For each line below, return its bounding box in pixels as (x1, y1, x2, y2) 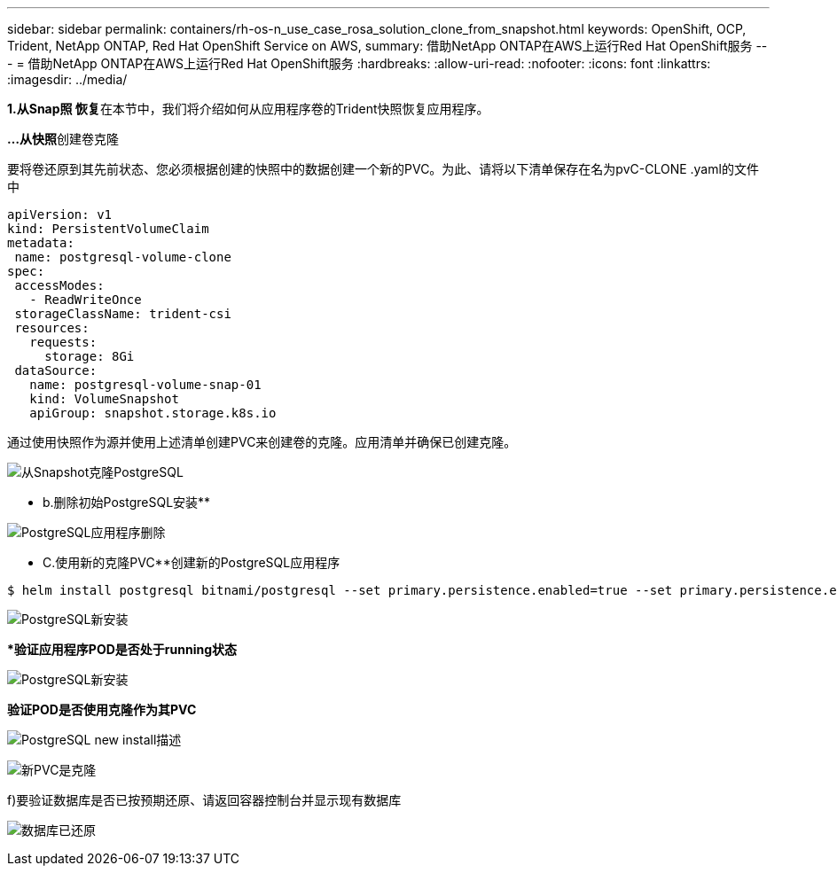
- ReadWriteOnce (29, 292, 142, 307)
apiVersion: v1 (7, 207, 113, 222)
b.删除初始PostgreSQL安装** (43, 495, 211, 510)
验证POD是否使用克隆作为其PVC (7, 702, 197, 717)
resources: (14, 321, 90, 335)
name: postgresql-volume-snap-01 (29, 378, 262, 392)
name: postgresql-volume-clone (14, 250, 231, 264)
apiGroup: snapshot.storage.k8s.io (29, 406, 277, 420)
